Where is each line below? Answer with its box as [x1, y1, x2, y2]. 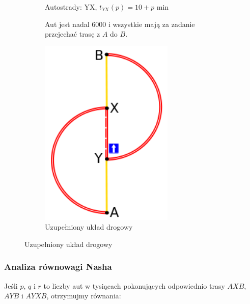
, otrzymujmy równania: [46, 290, 121, 301]
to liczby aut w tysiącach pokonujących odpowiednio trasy [43, 280, 225, 291]
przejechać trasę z [45, 29, 100, 39]
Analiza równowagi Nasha [4, 260, 112, 273]
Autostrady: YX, [45, 2, 97, 12]
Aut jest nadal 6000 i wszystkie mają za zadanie [45, 18, 195, 29]
